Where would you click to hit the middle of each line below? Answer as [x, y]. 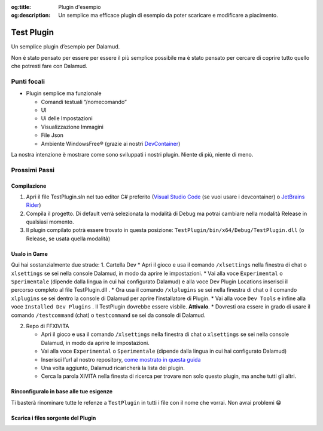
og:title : [21, 7]
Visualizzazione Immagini [72, 127]
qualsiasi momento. [50, 222]
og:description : [31, 16]
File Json [52, 135]
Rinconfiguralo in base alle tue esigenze [62, 392]
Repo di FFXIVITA [48, 326]
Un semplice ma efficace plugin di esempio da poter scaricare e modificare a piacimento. [168, 16]
